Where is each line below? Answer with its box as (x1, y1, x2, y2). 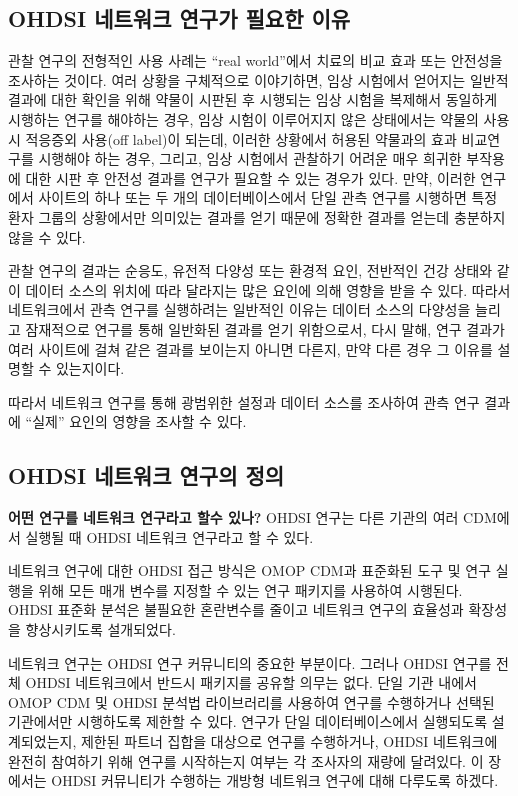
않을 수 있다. (8, 226, 86, 247)
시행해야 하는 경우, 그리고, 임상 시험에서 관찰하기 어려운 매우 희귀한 (38, 148, 462, 169)
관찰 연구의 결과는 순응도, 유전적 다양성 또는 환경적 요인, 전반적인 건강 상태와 (8, 260, 493, 281)
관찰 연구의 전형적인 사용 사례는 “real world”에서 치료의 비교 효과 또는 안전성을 (8, 50, 503, 71)
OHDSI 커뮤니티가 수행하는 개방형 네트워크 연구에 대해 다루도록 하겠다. (51, 770, 499, 791)
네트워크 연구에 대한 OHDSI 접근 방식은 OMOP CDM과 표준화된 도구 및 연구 (8, 560, 492, 581)
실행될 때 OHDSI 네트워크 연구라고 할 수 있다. (25, 526, 314, 547)
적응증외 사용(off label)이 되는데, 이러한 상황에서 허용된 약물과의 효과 (25, 128, 457, 149)
